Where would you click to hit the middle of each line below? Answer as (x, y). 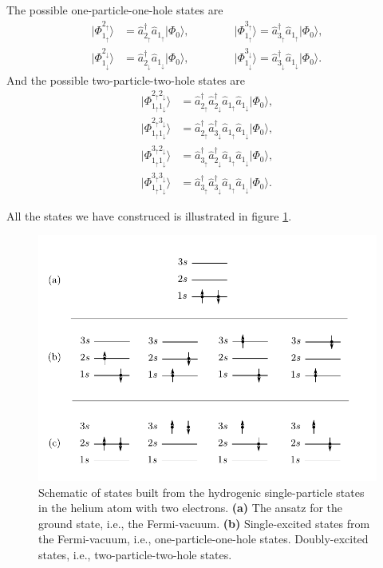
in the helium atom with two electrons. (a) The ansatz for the (191, 508)
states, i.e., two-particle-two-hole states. (135, 554)
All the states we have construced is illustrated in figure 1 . (149, 215)
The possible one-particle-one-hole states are (115, 10)
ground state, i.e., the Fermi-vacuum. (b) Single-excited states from (204, 523)
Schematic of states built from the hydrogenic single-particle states (201, 492)
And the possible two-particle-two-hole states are (126, 79)
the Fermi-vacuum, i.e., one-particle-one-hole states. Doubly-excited (203, 539)
